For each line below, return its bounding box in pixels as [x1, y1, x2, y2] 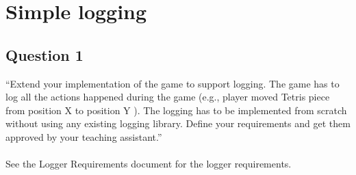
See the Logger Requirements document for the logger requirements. [5, 157, 292, 171]
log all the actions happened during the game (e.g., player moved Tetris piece [5, 90, 330, 104]
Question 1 [5, 44, 84, 65]
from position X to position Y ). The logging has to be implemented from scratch [5, 103, 347, 117]
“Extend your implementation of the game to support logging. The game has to [5, 76, 340, 90]
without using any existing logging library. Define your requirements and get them [5, 116, 351, 131]
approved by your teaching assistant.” [5, 129, 162, 144]
